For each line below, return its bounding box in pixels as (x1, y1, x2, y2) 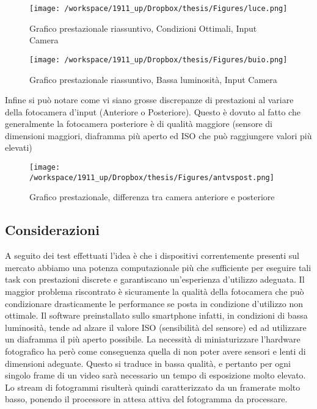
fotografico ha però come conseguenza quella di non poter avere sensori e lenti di (5, 344, 306, 357)
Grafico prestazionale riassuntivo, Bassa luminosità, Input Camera (29, 73, 277, 85)
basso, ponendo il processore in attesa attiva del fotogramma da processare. (5, 393, 288, 405)
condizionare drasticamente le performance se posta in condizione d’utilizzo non (5, 297, 304, 309)
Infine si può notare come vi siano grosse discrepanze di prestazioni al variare (5, 93, 294, 106)
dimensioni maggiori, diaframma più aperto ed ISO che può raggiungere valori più (5, 129, 312, 142)
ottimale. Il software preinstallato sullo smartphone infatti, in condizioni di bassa (5, 309, 308, 322)
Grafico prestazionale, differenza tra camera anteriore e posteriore (29, 190, 275, 203)
